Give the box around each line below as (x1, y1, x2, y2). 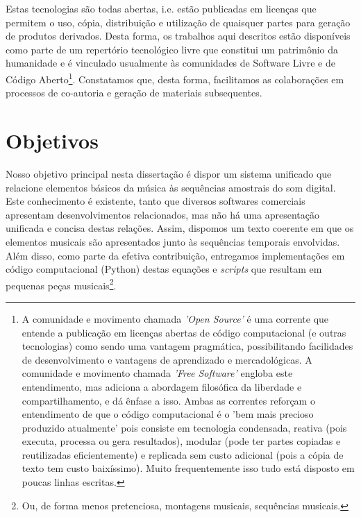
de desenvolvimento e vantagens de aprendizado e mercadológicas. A (22, 352, 312, 366)
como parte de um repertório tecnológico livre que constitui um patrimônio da (6, 42, 339, 56)
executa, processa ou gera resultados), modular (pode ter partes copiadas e (22, 434, 341, 448)
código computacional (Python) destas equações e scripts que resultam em (6, 262, 322, 276)
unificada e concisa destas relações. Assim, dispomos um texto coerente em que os (6, 221, 354, 235)
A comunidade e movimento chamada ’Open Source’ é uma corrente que (22, 311, 329, 325)
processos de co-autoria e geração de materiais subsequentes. (6, 85, 262, 100)
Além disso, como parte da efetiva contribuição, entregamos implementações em (6, 248, 345, 262)
